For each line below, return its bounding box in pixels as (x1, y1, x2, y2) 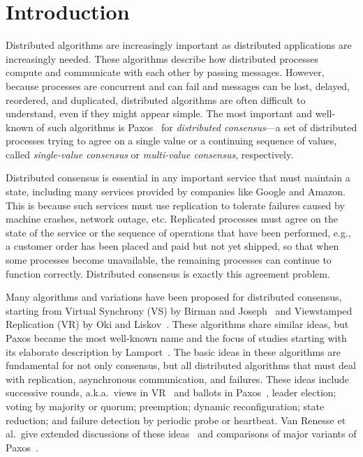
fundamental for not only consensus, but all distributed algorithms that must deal (6, 358, 356, 373)
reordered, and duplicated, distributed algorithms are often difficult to (6, 92, 306, 107)
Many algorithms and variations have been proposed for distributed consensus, (6, 290, 342, 304)
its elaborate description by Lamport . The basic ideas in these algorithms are (6, 344, 341, 359)
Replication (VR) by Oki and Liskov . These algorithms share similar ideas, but (6, 317, 349, 331)
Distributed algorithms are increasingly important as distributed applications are (6, 38, 352, 52)
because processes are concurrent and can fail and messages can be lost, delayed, (6, 78, 350, 93)
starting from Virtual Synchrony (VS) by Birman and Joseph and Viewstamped (6, 303, 353, 317)
